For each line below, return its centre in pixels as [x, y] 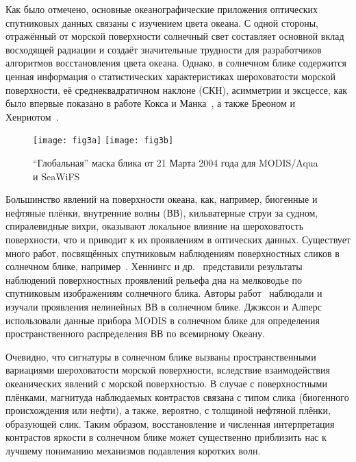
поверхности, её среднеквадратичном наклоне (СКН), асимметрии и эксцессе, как [177, 89]
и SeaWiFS [56, 176]
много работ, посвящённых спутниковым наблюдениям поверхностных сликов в [173, 253]
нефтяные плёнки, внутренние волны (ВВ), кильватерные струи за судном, [162, 212]
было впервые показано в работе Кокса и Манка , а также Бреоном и [151, 103]
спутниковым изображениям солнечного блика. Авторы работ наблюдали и [164, 293]
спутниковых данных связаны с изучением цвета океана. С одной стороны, [162, 22]
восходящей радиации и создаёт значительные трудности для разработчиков [164, 49]
